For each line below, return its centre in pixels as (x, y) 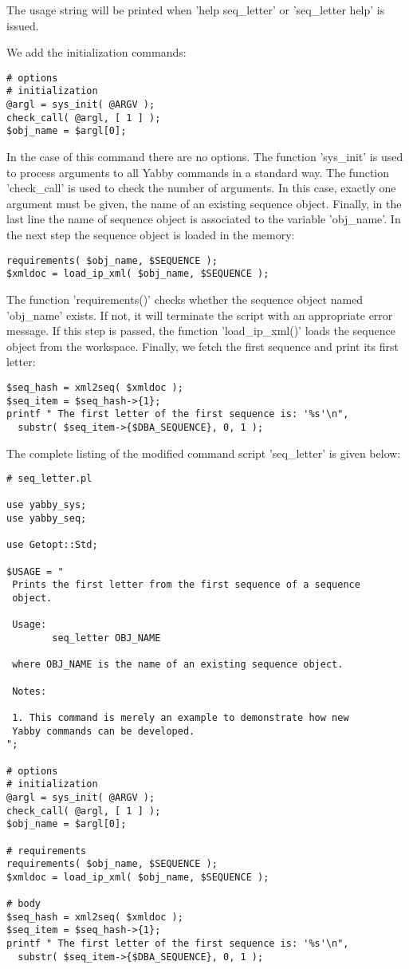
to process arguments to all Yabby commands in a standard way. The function (198, 172)
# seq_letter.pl (49, 479)
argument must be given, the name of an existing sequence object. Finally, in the (204, 203)
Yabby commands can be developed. (104, 731)
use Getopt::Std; (52, 545)
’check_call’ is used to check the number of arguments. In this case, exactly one (201, 188)
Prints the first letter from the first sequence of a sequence (186, 585)
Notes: (29, 691)
